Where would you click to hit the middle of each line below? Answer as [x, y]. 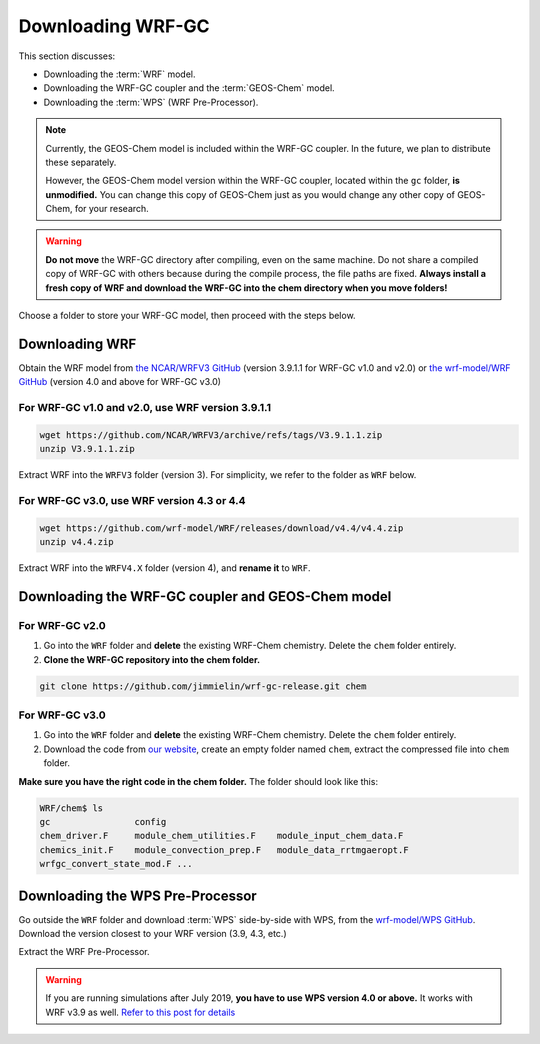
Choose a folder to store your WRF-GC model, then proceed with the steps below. [187, 316]
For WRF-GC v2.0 [62, 625]
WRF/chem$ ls [71, 808]
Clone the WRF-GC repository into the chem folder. [151, 659]
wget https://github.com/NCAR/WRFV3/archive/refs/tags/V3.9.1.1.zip [211, 434]
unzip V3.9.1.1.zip [87, 449]
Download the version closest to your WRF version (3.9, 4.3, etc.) [152, 934]
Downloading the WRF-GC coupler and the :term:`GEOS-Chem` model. [189, 88]
